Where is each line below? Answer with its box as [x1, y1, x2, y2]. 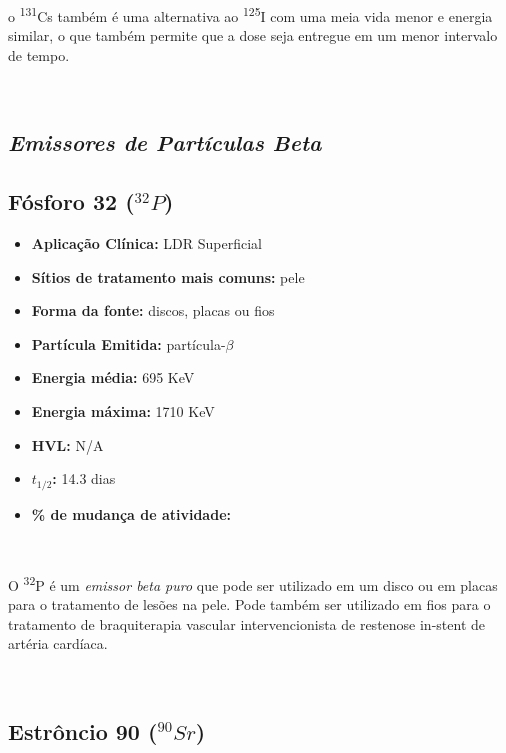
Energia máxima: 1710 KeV [31, 400, 215, 421]
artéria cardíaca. [8, 633, 108, 654]
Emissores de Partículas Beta [8, 127, 322, 158]
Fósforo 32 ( [8, 186, 135, 217]
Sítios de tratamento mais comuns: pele [31, 266, 305, 287]
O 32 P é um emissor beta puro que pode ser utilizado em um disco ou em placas [8, 571, 498, 595]
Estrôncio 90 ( [8, 715, 158, 746]
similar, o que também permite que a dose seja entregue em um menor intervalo [8, 25, 498, 46]
